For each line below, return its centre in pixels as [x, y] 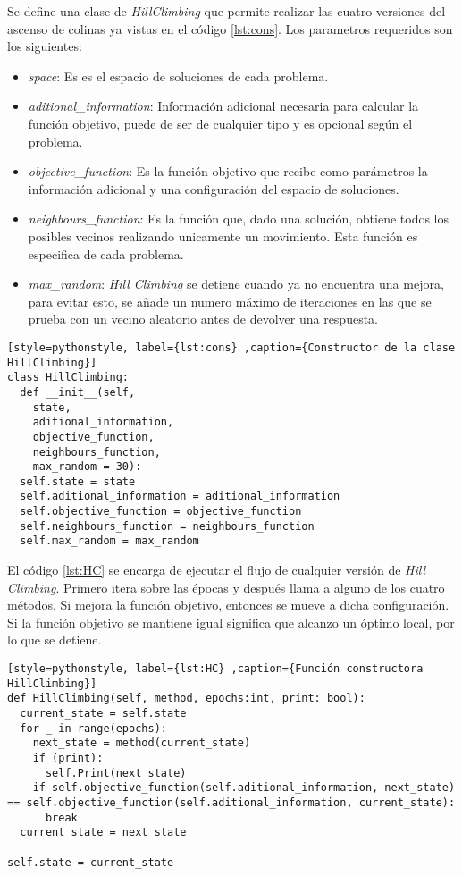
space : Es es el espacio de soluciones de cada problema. [178, 76]
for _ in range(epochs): [93, 728]
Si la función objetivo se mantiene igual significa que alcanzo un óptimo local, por [231, 622]
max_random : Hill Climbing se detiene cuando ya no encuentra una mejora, [236, 284]
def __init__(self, [78, 392]
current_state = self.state [103, 714]
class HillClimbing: [68, 378]
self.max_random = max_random [109, 541]
